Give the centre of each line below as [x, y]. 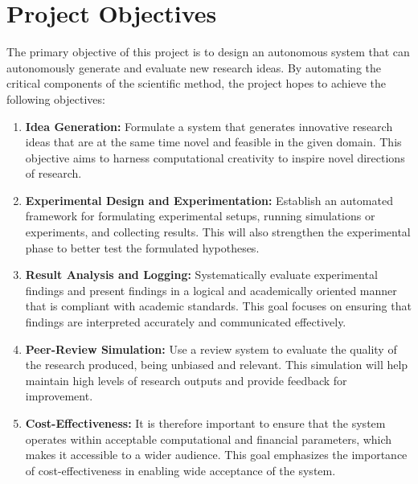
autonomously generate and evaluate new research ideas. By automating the [194, 67]
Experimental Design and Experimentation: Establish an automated [209, 200]
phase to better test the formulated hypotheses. [142, 247]
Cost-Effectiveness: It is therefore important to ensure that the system [205, 423]
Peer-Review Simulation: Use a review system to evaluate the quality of [211, 349]
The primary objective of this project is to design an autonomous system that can [208, 52]
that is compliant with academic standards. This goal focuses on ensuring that [218, 306]
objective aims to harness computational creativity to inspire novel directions [215, 157]
